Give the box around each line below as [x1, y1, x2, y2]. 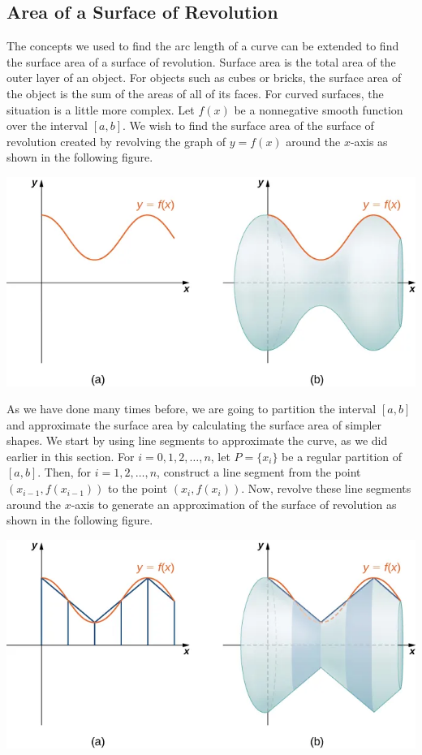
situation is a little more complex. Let [6, 101, 195, 118]
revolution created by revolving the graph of [6, 132, 226, 149]
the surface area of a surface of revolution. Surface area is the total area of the [6, 53, 396, 70]
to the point [108, 480, 168, 497]
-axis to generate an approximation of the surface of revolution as [71, 495, 397, 512]
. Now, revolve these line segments [241, 480, 411, 497]
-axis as [350, 132, 388, 149]
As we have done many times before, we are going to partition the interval [6, 400, 377, 417]
